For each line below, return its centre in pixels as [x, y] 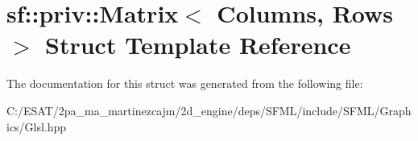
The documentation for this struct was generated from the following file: [185, 83]
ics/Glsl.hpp [37, 126]
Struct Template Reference [198, 45]
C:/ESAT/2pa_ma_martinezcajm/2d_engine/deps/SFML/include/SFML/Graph [209, 110]
